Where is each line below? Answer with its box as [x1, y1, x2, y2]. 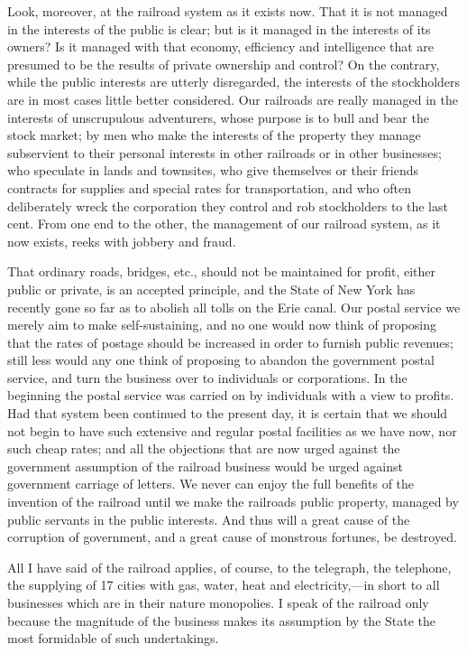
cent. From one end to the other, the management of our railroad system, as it [7, 214, 441, 233]
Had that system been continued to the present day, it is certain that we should [7, 404, 448, 423]
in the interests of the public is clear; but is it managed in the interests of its [7, 19, 431, 38]
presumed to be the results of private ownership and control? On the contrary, [7, 54, 440, 73]
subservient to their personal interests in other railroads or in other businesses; [7, 143, 442, 162]
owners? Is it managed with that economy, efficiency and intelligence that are [7, 37, 435, 56]
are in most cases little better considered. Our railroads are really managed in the [7, 89, 459, 108]
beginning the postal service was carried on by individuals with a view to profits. [7, 386, 454, 405]
